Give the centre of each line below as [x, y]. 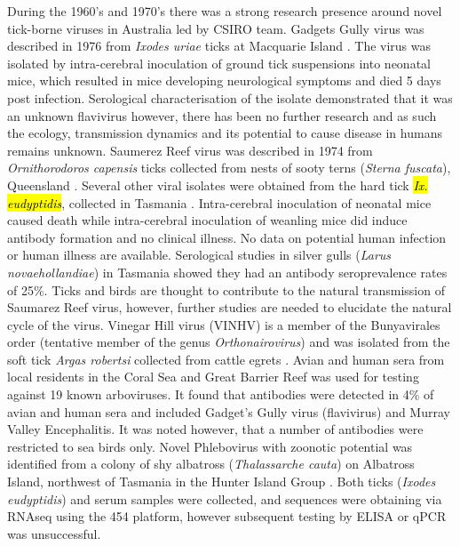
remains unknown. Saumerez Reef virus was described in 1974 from [190, 150]
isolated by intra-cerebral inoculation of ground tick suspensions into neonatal [219, 63]
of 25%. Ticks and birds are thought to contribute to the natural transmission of [226, 289]
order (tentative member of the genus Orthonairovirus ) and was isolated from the [229, 342]
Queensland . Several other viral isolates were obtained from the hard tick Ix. [218, 185]
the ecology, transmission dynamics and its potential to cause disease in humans [225, 133]
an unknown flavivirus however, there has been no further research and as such [222, 115]
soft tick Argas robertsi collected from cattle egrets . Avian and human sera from [226, 359]
